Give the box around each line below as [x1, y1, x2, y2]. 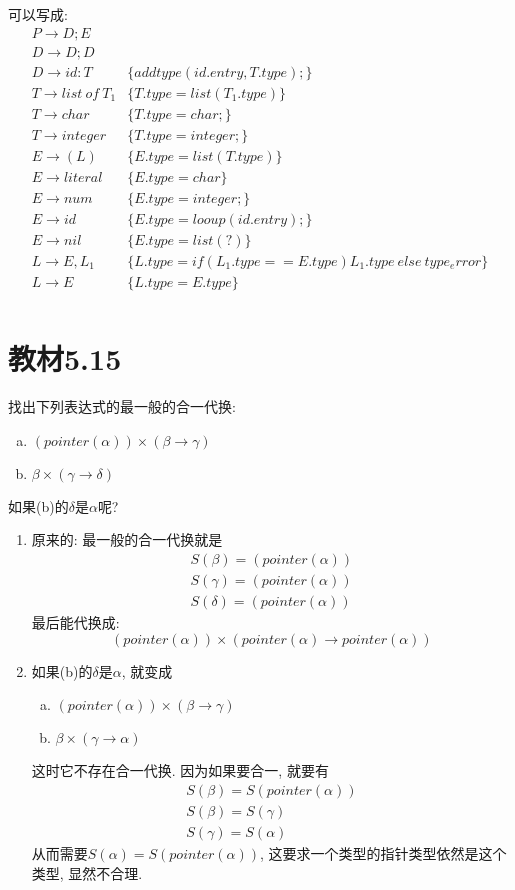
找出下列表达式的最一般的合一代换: [8, 396, 236, 417]
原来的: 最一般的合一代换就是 [31, 529, 223, 550]
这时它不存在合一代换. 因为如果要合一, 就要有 [31, 760, 329, 781]
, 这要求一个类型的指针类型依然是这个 [260, 842, 507, 863]
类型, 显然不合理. [31, 862, 143, 883]
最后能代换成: [31, 612, 120, 633]
